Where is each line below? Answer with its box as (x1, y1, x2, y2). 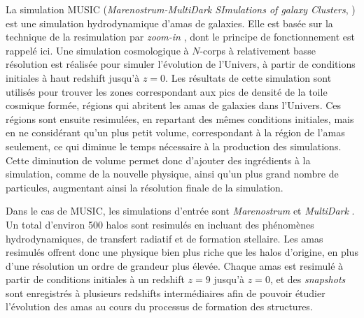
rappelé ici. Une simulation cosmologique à (6, 43, 189, 57)
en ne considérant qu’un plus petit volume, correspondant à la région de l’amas (6, 125, 345, 140)
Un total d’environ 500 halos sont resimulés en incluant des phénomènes (6, 217, 314, 231)
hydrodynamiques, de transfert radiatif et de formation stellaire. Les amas (6, 231, 323, 245)
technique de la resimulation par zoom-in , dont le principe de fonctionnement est (6, 29, 355, 44)
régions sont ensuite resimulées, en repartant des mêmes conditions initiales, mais (6, 111, 354, 126)
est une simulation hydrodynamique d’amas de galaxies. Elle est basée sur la (6, 15, 333, 30)
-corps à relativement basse (199, 43, 316, 57)
